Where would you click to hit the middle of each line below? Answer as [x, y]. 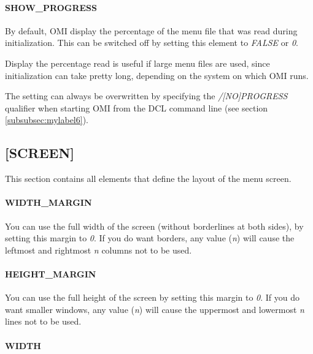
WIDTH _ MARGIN [48, 202]
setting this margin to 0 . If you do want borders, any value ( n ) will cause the [150, 238]
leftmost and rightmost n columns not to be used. [99, 250]
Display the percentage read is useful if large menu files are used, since [137, 63]
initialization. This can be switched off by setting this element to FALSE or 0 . [152, 43]
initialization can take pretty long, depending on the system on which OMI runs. [157, 75]
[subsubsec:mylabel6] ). [47, 120]
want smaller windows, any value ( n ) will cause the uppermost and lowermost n [155, 309]
